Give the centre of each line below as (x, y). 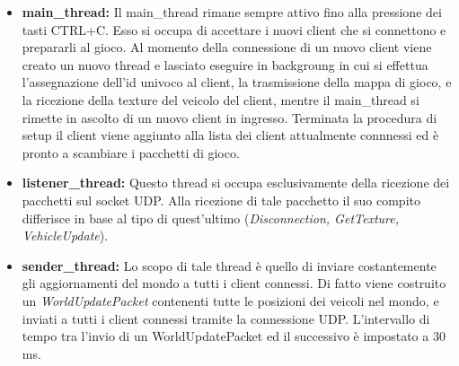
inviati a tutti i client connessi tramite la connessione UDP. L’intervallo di (226, 318)
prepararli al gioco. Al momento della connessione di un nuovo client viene (227, 47)
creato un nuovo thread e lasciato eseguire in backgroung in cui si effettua (225, 64)
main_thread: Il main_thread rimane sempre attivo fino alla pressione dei (232, 12)
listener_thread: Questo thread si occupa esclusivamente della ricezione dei (236, 183)
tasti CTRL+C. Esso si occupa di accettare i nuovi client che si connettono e (234, 29)
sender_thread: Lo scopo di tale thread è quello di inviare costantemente (229, 265)
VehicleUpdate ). (65, 235)
